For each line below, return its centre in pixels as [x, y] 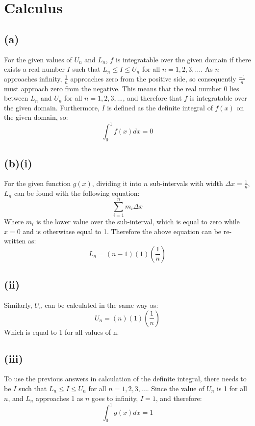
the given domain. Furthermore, [52, 107]
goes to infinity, [115, 398]
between [16, 98]
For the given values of [38, 59]
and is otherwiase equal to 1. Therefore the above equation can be [122, 231]
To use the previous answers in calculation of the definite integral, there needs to [125, 379]
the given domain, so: [36, 117]
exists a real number [34, 69]
